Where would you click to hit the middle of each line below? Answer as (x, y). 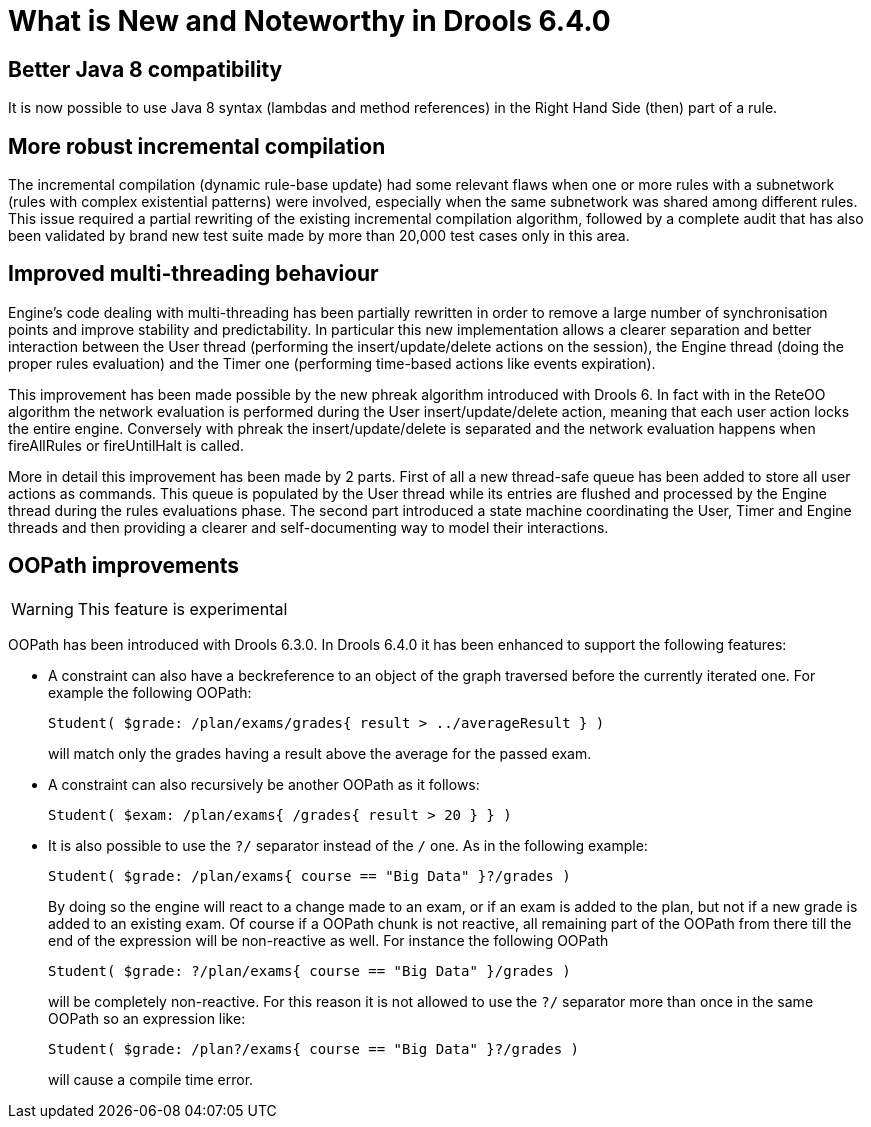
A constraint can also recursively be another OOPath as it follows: (264, 784)
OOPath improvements (124, 566)
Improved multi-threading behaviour (193, 274)
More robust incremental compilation (197, 146)
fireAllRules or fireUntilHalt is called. (126, 445)
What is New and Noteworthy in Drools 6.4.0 (309, 21)
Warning (42, 608)
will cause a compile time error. (151, 1079)
